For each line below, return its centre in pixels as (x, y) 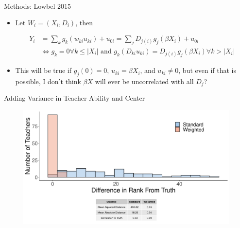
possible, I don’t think (48, 81)
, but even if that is (207, 70)
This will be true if (43, 70)
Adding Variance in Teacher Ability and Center (75, 98)
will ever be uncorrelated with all (144, 81)
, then (84, 22)
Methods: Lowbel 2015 (37, 6)
